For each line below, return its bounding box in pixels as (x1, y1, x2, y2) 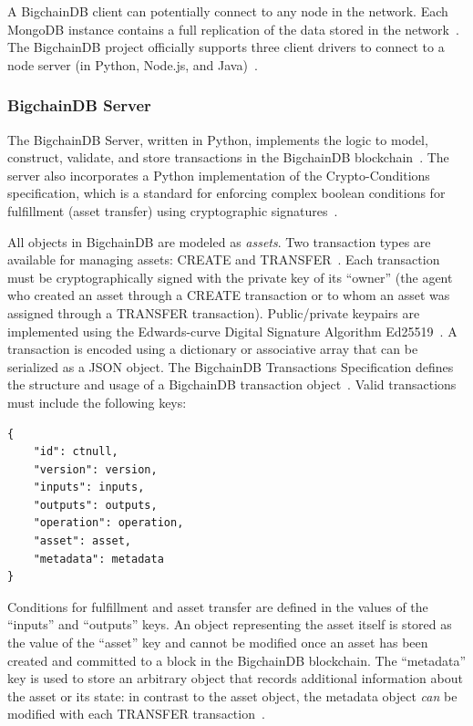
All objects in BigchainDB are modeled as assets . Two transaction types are (7, 232, 431, 251)
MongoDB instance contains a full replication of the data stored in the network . (7, 19, 459, 38)
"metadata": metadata (33, 552, 164, 565)
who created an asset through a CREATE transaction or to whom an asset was (7, 285, 450, 305)
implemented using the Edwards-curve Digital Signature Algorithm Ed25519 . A (7, 321, 458, 340)
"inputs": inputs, (33, 481, 145, 494)
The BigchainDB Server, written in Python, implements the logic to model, (7, 130, 428, 149)
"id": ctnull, (33, 445, 118, 459)
